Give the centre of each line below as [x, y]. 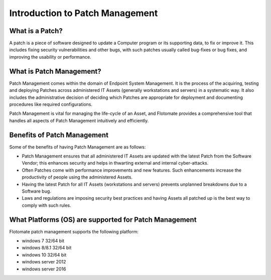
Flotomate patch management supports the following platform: [74, 231]
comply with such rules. [46, 205]
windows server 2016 [44, 269]
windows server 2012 [44, 262]
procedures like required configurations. [51, 104]
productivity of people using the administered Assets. [77, 177]
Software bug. [36, 191]
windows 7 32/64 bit [43, 241]
